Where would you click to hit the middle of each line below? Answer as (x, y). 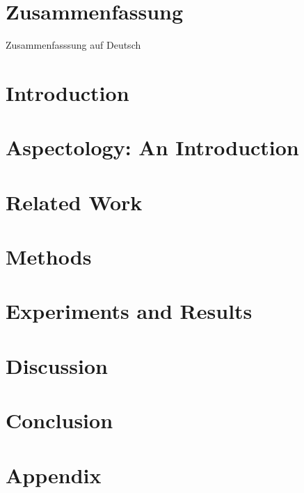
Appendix (54, 475)
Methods (49, 257)
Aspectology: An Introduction (152, 147)
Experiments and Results (129, 311)
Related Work (74, 202)
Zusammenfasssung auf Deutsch (73, 45)
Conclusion (59, 420)
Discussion (57, 365)
